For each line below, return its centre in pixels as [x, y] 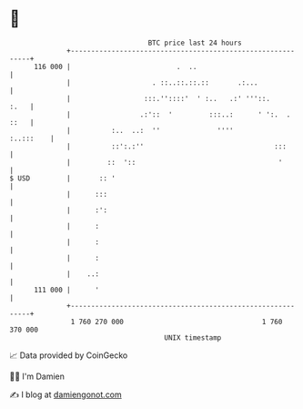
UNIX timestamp [193, 337]
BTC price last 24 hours [195, 43]
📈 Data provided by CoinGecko [69, 355]
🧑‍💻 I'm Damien [37, 376]
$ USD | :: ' [63, 178]
